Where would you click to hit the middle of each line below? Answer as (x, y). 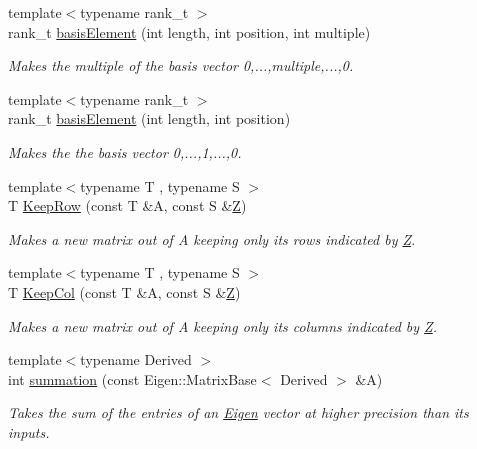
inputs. (29, 431)
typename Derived (136, 359)
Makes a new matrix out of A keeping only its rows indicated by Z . (212, 238)
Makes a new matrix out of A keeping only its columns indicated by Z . (223, 325)
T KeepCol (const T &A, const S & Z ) (124, 291)
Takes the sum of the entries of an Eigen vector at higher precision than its (238, 412)
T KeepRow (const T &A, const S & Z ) (127, 205)
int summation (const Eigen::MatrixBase (132, 378)
